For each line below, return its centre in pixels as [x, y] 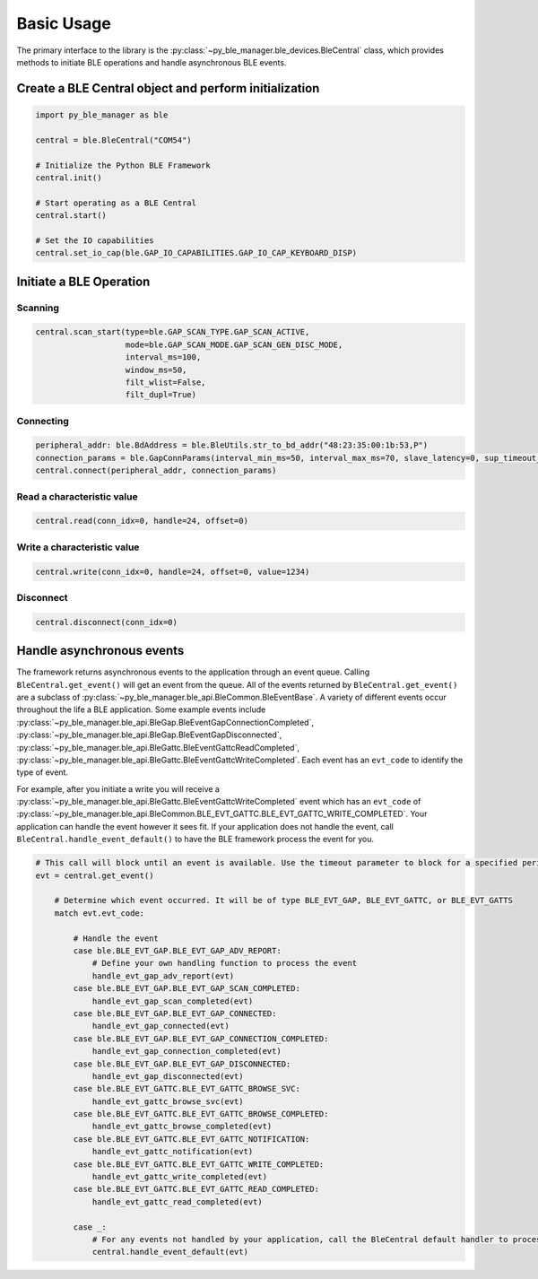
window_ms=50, [156, 370]
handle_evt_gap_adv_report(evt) [163, 976]
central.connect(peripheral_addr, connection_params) [156, 470]
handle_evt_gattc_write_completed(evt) [180, 1177]
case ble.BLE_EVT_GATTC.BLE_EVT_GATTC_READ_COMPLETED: [196, 1189]
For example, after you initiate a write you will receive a [118, 788]
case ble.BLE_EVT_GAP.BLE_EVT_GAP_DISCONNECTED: [182, 1064]
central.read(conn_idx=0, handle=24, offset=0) [142, 521]
